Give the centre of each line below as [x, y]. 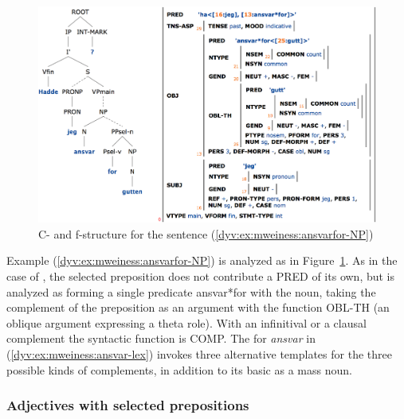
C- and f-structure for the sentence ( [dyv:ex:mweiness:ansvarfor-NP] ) [206, 233]
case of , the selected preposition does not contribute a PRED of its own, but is [201, 276]
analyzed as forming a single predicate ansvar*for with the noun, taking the [191, 291]
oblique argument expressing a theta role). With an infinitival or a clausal [186, 322]
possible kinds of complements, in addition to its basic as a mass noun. [179, 369]
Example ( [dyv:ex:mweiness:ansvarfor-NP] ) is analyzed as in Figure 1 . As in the [202, 260]
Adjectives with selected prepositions [128, 405]
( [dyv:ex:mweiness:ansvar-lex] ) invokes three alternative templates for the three [199, 354]
